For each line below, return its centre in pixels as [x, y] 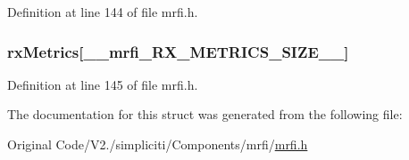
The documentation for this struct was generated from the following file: [205, 114]
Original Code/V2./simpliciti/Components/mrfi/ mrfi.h [158, 144]
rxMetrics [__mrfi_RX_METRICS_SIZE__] [178, 51]
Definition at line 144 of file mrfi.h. [103, 12]
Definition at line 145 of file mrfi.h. [103, 84]
